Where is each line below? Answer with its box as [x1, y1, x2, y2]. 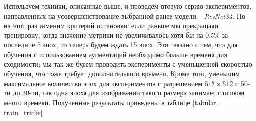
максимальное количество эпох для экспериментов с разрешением [4, 78, 203, 88]
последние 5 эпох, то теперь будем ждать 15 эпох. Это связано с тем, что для [4, 39, 238, 50]
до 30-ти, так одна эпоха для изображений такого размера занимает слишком [13, 88, 245, 98]
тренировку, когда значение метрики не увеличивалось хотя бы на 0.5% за [4, 30, 228, 40]
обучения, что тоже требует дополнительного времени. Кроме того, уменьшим [4, 68, 240, 79]
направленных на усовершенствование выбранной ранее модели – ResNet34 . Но [4, 10, 246, 21]
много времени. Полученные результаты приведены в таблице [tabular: [4, 97, 218, 107]
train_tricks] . [4, 107, 44, 117]
